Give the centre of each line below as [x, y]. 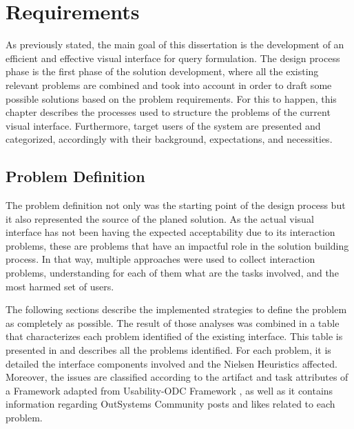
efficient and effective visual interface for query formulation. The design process [173, 58]
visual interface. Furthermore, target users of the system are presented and [163, 125]
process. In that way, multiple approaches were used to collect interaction [160, 259]
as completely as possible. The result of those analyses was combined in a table [173, 322]
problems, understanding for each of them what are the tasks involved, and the [172, 273]
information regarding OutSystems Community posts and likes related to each [170, 404]
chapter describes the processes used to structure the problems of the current [168, 112]
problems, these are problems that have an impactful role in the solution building [177, 245]
